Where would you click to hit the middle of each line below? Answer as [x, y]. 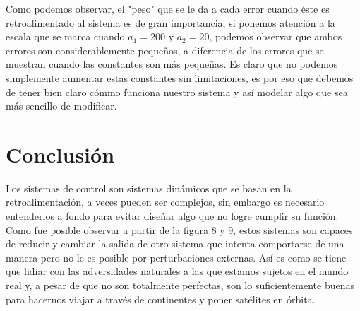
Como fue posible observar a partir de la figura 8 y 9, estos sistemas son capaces [179, 229]
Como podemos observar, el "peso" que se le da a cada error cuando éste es [168, 8]
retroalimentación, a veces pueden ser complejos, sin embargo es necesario [165, 202]
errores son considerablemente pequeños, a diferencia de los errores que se [165, 50]
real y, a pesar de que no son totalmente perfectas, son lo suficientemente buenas [180, 285]
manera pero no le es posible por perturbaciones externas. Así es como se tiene [176, 257]
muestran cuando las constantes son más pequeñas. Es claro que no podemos [172, 64]
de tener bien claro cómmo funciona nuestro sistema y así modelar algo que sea [177, 92]
